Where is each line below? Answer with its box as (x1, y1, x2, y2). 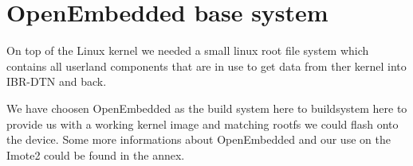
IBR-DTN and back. (6, 73, 107, 90)
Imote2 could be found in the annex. (6, 146, 185, 163)
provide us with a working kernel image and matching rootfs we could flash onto (6, 115, 399, 132)
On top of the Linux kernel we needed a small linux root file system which (6, 42, 369, 59)
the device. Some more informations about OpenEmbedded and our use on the (6, 131, 391, 148)
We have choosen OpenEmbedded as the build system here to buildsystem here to (6, 99, 407, 116)
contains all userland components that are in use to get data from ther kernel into (6, 57, 407, 74)
